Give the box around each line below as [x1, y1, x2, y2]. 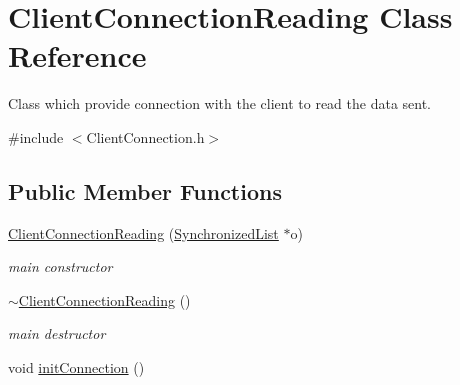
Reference [8, 35, 147, 76]
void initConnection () [8, 357, 145, 378]
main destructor [8, 323, 106, 344]
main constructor [8, 256, 113, 277]
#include [8, 126, 64, 147]
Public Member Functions [8, 175, 282, 206]
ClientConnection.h [86, 126, 205, 147]
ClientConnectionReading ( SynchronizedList [8, 222, 279, 243]
